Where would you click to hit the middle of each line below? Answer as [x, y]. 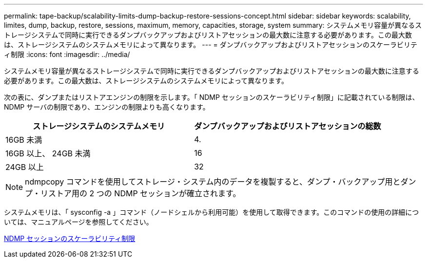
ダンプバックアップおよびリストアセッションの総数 [288, 126]
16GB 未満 [24, 140]
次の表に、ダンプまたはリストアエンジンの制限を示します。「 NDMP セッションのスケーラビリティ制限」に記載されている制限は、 [212, 97]
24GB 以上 [25, 167]
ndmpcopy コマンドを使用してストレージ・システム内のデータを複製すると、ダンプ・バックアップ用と [213, 182]
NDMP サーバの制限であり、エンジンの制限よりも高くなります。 [107, 107]
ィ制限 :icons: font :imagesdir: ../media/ [67, 54]
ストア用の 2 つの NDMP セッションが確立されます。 [145, 193]
